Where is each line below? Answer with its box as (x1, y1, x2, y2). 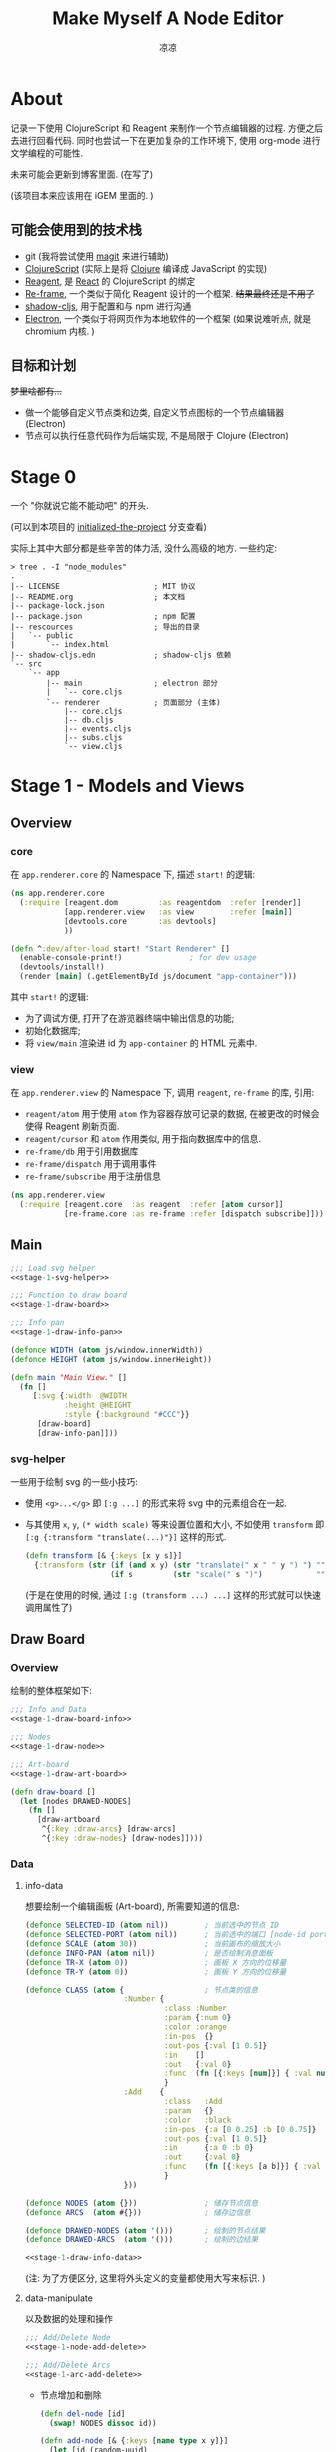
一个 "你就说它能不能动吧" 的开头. (10, 500, 149, 512)
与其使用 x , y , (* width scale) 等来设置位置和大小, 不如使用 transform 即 (24, 1518, 325, 1531)
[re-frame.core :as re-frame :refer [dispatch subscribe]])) (63, 1209, 325, 1219)
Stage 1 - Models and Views (10, 775, 245, 797)
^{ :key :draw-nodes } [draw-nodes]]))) (41, 1833, 203, 1844)
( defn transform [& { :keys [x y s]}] (24, 1551, 183, 1561)
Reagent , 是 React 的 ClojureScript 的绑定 (24, 275, 196, 287)
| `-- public (10, 631, 74, 641)
